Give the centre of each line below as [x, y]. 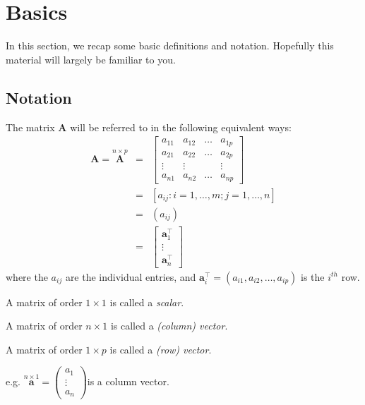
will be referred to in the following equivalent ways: [181, 127]
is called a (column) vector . [169, 326]
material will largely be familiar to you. [91, 59]
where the [27, 276]
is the [312, 276]
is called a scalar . [147, 302]
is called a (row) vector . [161, 349]
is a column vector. [128, 381]
